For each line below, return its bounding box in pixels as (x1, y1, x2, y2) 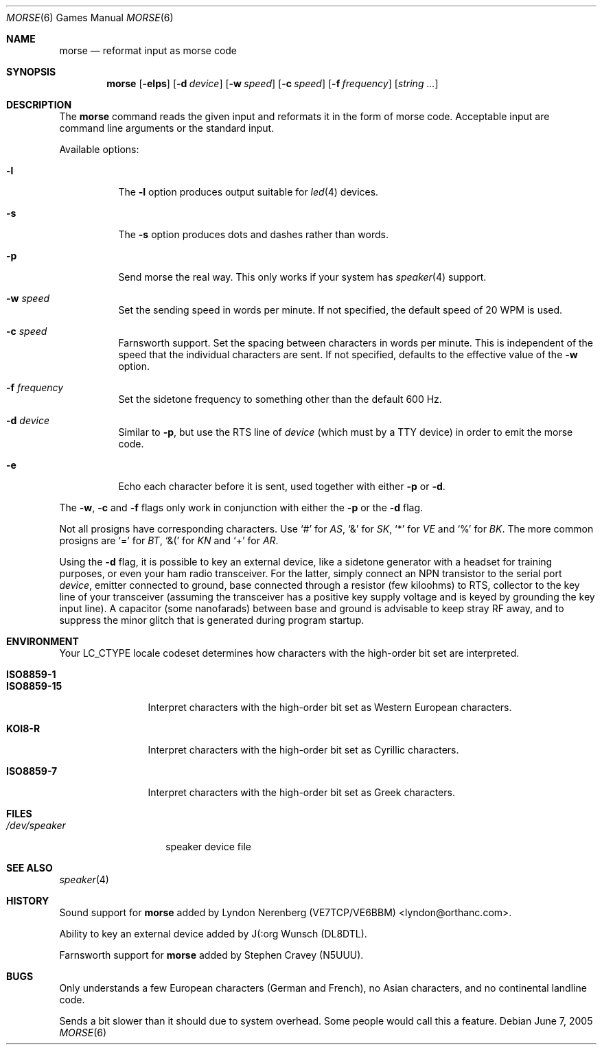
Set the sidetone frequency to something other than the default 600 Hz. (118, 393, 442, 405)
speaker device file (165, 841, 251, 852)
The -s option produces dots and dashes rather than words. (118, 229, 389, 240)
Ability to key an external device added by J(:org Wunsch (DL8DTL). (59, 928, 367, 940)
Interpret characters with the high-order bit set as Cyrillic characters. (148, 744, 459, 756)
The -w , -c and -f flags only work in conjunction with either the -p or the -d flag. (59, 502, 424, 513)
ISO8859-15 (6, 680, 62, 692)
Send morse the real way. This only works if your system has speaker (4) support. (118, 271, 487, 283)
